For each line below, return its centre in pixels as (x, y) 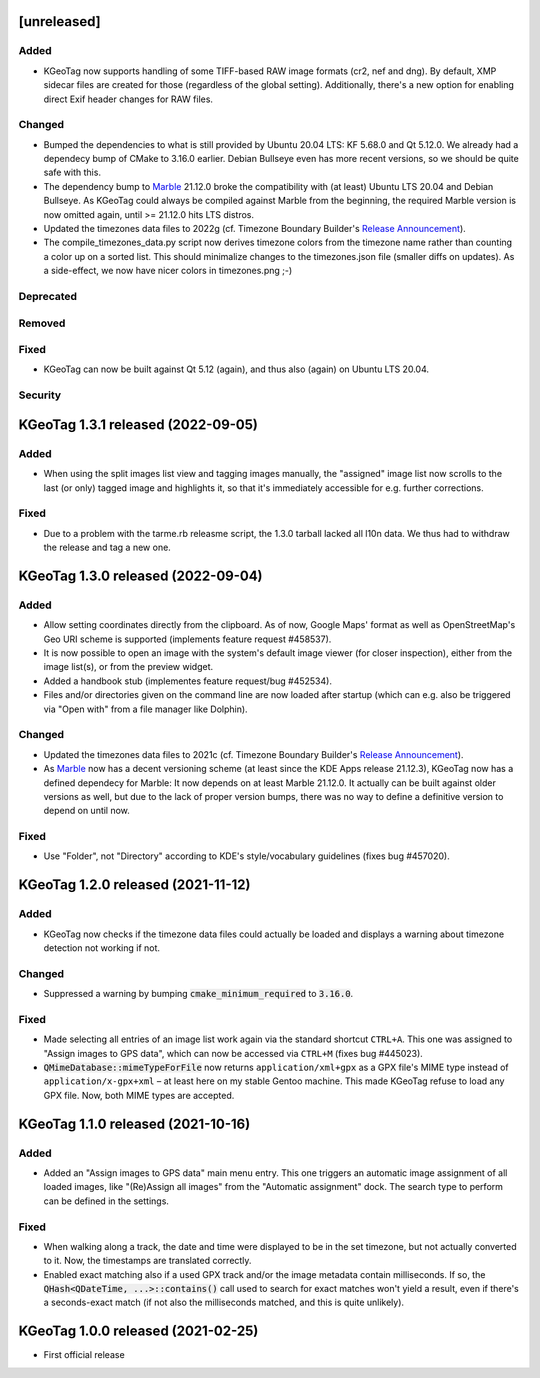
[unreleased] (60, 21)
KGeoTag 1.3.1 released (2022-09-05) (138, 424)
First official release (84, 1355)
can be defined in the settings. (106, 1201)
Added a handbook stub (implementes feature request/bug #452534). (187, 681)
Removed (42, 323)
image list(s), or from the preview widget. (128, 667)
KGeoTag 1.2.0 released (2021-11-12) (134, 885)
